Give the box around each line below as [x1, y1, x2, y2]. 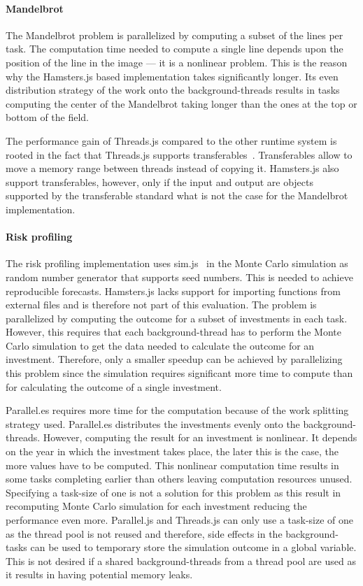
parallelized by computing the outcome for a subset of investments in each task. [6, 310, 348, 325]
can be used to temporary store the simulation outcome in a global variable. [30, 540, 357, 555]
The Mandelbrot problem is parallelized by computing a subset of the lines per [6, 27, 343, 42]
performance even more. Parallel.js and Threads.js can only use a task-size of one [6, 513, 354, 527]
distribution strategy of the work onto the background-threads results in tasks [6, 83, 340, 97]
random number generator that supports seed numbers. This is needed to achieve [6, 269, 353, 284]
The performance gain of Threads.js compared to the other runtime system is [6, 133, 337, 148]
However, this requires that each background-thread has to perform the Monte [6, 324, 342, 339]
